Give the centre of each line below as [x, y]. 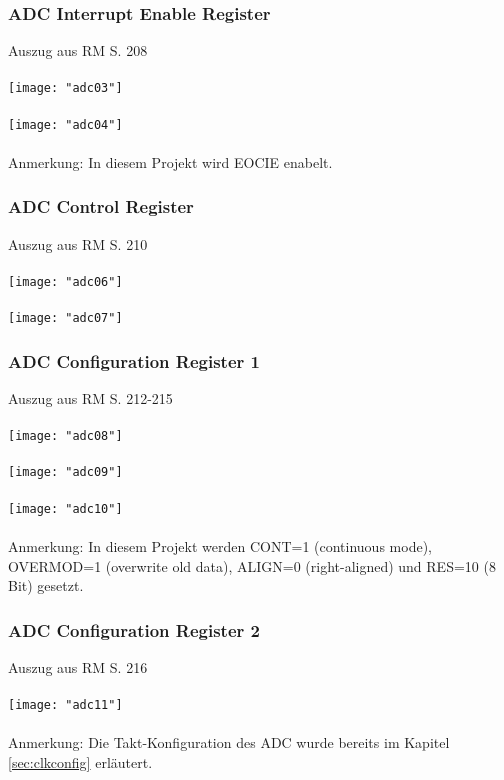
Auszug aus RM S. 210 [78, 243]
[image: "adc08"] [65, 436]
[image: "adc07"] [65, 318]
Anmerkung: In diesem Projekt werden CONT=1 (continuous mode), [220, 545]
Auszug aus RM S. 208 [78, 50]
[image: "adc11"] [65, 705]
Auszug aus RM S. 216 [78, 666]
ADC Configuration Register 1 [134, 360]
